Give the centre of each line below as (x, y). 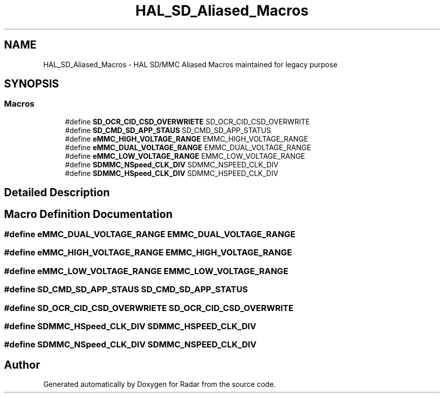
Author (22, 365)
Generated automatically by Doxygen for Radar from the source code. (159, 384)
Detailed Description (57, 193)
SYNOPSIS (32, 84)
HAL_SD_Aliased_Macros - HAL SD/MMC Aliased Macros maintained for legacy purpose (190, 64)
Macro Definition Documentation (88, 214)
